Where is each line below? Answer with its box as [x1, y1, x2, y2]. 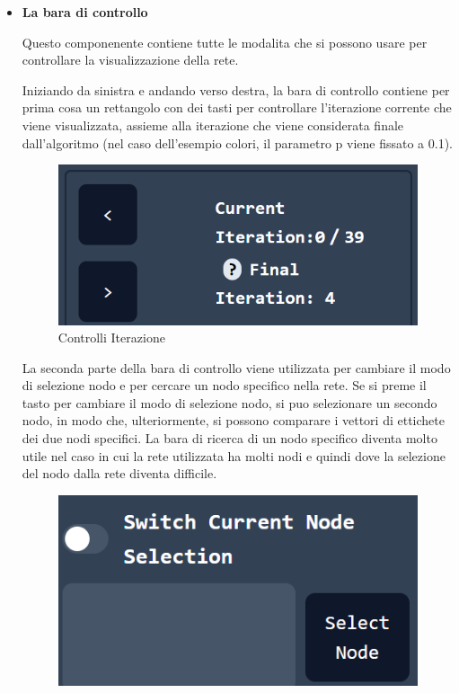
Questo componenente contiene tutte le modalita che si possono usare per [22, 32, 428, 51]
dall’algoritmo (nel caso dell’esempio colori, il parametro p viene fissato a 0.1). [22, 133, 453, 152]
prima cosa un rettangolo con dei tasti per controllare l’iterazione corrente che [22, 98, 452, 117]
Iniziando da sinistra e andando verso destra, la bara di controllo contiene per [22, 80, 450, 99]
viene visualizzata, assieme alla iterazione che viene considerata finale [22, 115, 404, 134]
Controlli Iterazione [57, 328, 165, 347]
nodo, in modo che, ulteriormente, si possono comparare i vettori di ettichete [22, 411, 445, 430]
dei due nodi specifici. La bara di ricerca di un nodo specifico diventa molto [22, 429, 437, 448]
